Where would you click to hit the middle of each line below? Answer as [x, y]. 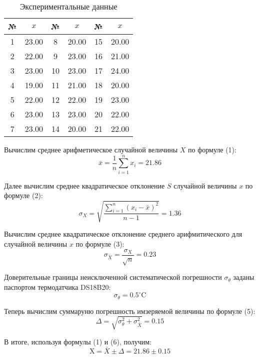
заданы [244, 277]
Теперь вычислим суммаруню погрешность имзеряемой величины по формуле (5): [130, 311]
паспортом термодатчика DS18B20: [57, 287]
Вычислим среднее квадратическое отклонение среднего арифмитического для [123, 234]
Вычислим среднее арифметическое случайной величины [91, 149]
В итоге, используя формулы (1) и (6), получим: [78, 341]
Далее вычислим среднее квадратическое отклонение [84, 185]
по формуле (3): [100, 244]
